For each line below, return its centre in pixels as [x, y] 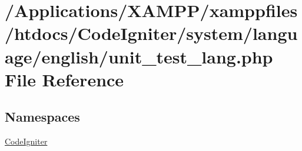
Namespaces [42, 117]
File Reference [64, 79]
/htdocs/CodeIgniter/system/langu [151, 33]
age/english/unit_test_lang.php [139, 56]
